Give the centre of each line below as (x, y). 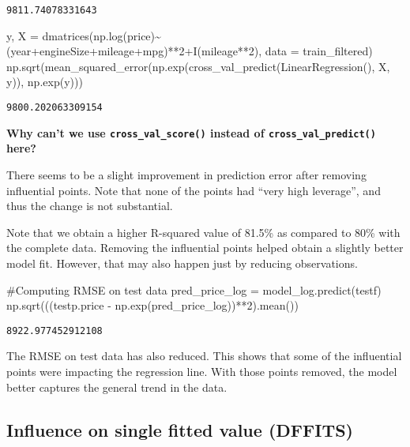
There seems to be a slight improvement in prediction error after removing (186, 174)
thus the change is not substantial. (90, 206)
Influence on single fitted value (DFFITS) (180, 429)
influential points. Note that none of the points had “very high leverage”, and (194, 190)
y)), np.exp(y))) (45, 82)
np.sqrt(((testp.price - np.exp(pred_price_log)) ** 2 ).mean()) (152, 305)
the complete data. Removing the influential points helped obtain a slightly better (205, 248)
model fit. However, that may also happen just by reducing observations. (182, 263)
